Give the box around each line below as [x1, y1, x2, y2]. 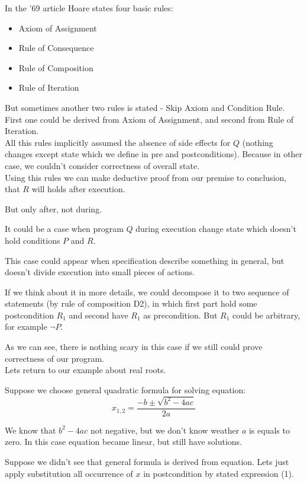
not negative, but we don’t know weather [90, 423, 240, 436]
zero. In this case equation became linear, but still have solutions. [5, 435, 243, 448]
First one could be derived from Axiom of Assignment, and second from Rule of [5, 113, 294, 125]
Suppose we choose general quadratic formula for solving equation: [5, 383, 246, 396]
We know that [5, 423, 56, 436]
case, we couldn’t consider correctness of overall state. [5, 159, 200, 171]
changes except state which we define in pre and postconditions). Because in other [5, 148, 303, 160]
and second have [69, 308, 128, 321]
